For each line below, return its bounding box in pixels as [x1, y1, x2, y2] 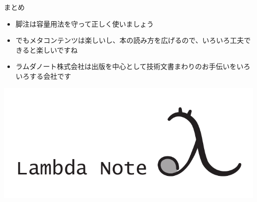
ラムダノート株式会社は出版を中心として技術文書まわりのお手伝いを [15, 61, 237, 71]
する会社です [29, 70, 71, 81]
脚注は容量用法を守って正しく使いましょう [15, 18, 154, 29]
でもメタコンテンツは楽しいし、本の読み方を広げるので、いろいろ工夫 [15, 35, 244, 45]
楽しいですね [36, 44, 78, 55]
